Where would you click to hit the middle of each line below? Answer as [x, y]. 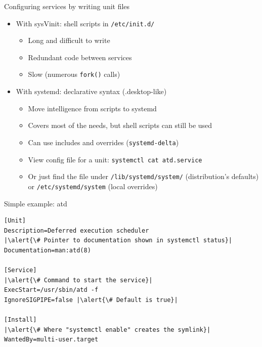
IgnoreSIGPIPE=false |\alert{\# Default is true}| [91, 300]
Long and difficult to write [69, 40]
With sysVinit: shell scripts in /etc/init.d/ [85, 23]
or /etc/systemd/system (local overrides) [93, 186]
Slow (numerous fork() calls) [74, 74]
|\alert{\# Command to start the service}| [78, 280]
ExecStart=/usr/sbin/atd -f [51, 290]
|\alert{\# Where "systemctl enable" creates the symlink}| [107, 330]
